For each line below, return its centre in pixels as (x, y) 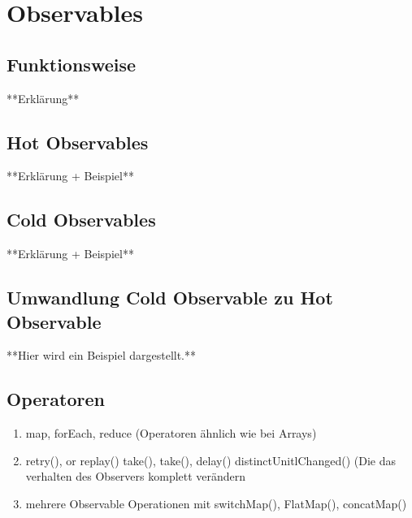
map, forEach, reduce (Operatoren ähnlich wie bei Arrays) (171, 433)
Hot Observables (78, 142)
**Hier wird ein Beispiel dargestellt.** (102, 355)
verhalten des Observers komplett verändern (136, 476)
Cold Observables (81, 220)
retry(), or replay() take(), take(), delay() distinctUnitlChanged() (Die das (210, 460)
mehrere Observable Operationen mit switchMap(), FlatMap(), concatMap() (216, 503)
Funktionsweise (72, 64)
